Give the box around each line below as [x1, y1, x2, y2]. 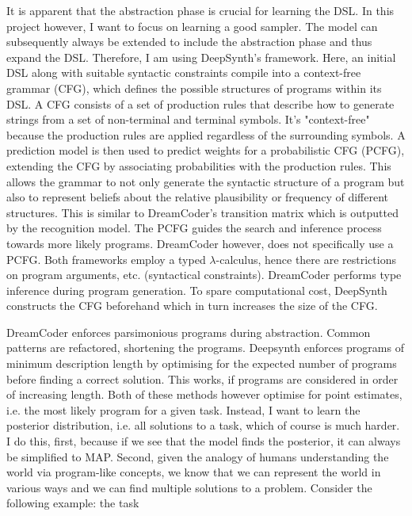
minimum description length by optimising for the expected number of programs [6, 355, 397, 372]
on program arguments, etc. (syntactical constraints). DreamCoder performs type [6, 266, 402, 283]
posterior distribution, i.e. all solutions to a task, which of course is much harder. [6, 417, 400, 434]
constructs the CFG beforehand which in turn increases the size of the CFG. [6, 297, 378, 314]
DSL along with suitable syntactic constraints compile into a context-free [6, 64, 361, 81]
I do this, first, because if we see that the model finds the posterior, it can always [6, 433, 401, 449]
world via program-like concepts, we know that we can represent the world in [6, 464, 381, 480]
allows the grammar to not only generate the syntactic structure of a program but [6, 173, 405, 189]
